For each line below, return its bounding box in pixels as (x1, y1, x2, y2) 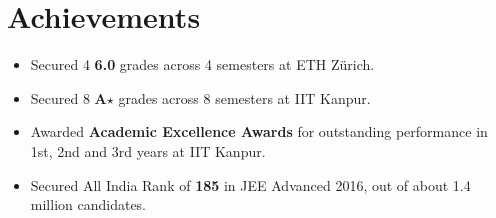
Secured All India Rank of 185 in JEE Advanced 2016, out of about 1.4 (30, 174, 471, 195)
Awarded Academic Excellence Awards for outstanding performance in (30, 121, 488, 142)
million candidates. (30, 194, 147, 215)
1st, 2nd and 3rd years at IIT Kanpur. (30, 140, 266, 161)
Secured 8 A (30, 87, 107, 108)
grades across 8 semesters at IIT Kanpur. (118, 87, 371, 108)
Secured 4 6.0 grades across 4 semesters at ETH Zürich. (30, 54, 375, 75)
